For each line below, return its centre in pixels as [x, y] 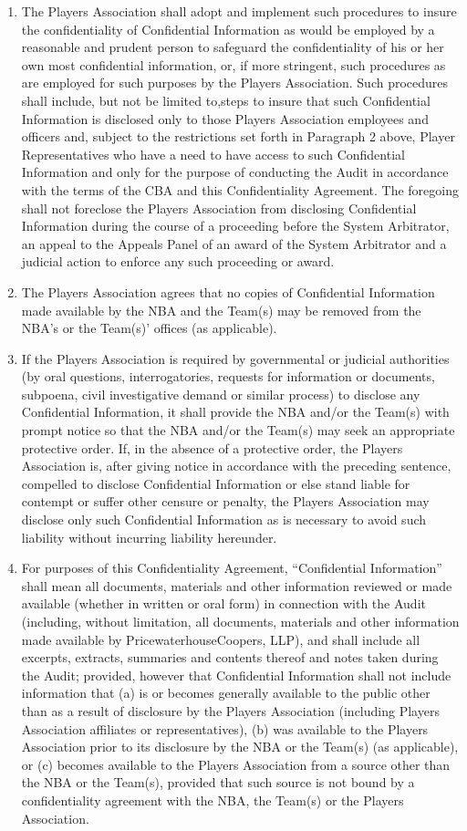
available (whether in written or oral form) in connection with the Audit [223, 603]
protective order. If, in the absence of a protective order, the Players [212, 447]
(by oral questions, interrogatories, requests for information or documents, [228, 376]
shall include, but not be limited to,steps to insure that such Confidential [226, 100]
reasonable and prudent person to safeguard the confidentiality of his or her [233, 47]
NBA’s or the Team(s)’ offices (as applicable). [149, 328]
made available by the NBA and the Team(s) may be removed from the [221, 310]
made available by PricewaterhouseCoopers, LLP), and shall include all [221, 639]
